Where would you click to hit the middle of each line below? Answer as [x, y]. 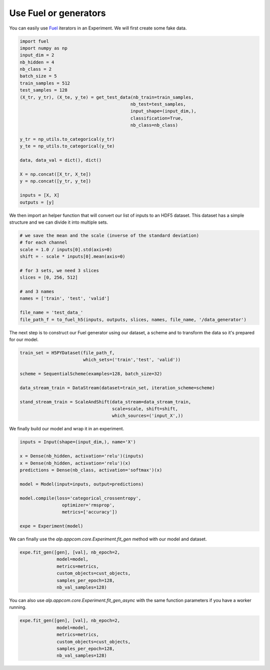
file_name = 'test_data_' [51, 312]
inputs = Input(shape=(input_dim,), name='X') [78, 442]
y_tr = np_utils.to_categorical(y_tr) [67, 139]
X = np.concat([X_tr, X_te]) [55, 174]
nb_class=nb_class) [154, 125]
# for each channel [43, 242]
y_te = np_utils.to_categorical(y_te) [67, 146]
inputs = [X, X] [40, 195]
